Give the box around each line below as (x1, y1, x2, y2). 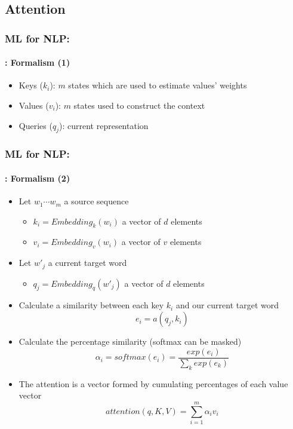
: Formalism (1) (5, 56, 70, 69)
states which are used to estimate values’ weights (68, 79, 247, 91)
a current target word (48, 256, 127, 269)
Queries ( (18, 119, 53, 131)
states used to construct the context (73, 99, 205, 112)
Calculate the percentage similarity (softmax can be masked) (18, 335, 242, 348)
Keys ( (18, 79, 43, 91)
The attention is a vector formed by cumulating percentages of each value (18, 377, 288, 390)
